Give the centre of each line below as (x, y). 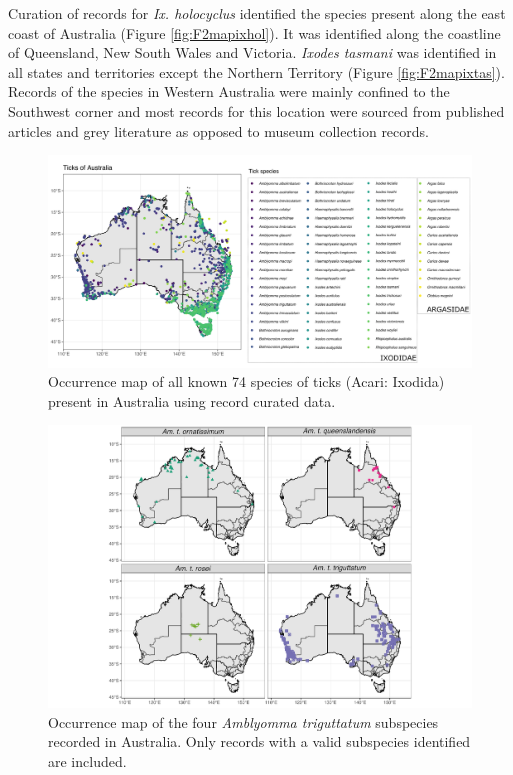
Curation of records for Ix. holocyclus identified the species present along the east (257, 13)
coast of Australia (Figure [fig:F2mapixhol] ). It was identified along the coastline (254, 32)
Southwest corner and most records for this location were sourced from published (256, 110)
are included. (87, 760)
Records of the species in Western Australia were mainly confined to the (229, 91)
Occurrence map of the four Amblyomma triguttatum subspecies (243, 721)
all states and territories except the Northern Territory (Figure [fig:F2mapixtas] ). (256, 71)
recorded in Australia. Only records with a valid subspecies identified (259, 741)
